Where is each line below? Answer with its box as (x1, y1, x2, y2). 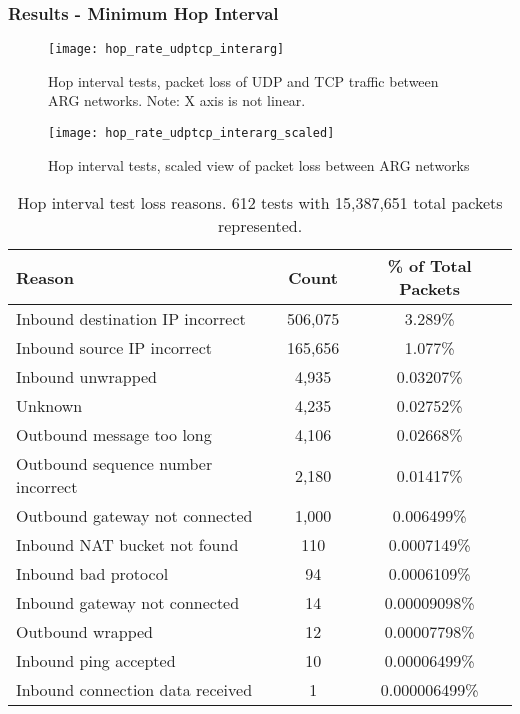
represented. (217, 214, 303, 238)
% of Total (387, 254, 472, 278)
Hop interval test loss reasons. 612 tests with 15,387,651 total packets (17, 191, 503, 215)
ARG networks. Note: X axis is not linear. (48, 90, 306, 111)
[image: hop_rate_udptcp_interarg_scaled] (48, 126, 335, 141)
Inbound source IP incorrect (16, 336, 213, 360)
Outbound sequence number (16, 452, 213, 476)
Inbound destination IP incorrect (16, 307, 246, 331)
